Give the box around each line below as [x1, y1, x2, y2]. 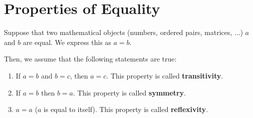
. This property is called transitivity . [106, 70, 223, 80]
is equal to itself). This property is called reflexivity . [43, 104, 208, 114]
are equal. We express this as [22, 36, 111, 47]
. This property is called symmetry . [73, 87, 186, 97]
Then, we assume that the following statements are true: [4, 53, 177, 64]
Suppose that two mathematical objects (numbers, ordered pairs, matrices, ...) [4, 27, 243, 37]
